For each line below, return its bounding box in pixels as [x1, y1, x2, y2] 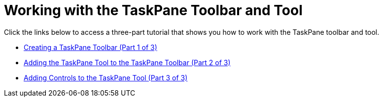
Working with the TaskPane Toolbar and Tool [4, 2, 303, 19]
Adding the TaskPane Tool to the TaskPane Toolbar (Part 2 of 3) [24, 58, 231, 67]
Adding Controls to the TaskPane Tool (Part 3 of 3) [24, 73, 188, 82]
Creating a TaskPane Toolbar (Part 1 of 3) [24, 43, 157, 51]
